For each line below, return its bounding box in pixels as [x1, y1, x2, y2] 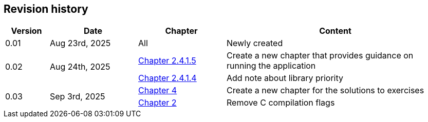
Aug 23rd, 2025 [50, 38, 111, 49]
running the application [227, 60, 316, 71]
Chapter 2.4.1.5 [138, 55, 196, 66]
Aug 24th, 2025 [50, 62, 110, 72]
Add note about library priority [227, 73, 344, 84]
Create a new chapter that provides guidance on [227, 50, 414, 61]
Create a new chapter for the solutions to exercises [227, 85, 424, 96]
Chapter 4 [138, 85, 177, 96]
